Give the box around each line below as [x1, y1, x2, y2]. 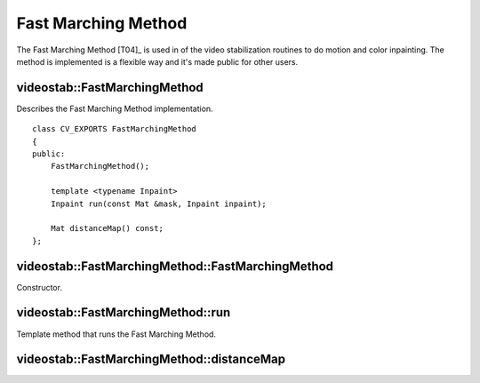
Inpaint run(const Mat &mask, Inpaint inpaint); [50, 198, 267, 209]
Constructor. [16, 282, 62, 292]
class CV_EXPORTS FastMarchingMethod [32, 124, 197, 134]
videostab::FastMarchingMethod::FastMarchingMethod [16, 259, 333, 274]
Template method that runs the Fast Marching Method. [16, 329, 217, 339]
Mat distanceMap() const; [50, 223, 164, 234]
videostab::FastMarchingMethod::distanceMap [16, 352, 286, 367]
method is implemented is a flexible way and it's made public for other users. [16, 56, 299, 67]
